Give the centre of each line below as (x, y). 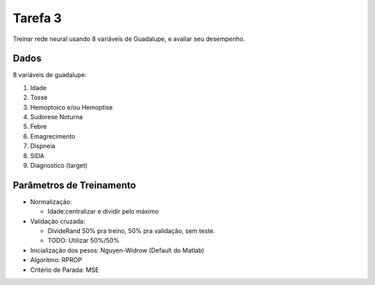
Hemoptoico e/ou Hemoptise (72, 107)
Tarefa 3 (37, 18)
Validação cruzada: (58, 221)
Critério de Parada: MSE (65, 270)
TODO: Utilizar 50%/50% (83, 241)
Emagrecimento (53, 136)
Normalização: (51, 202)
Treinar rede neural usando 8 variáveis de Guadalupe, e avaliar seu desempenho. (129, 39)
